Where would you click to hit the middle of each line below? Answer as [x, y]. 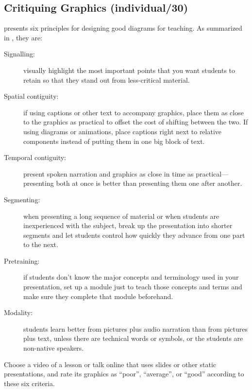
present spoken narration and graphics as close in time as [109, 173]
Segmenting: [22, 199]
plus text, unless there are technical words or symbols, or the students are [133, 338]
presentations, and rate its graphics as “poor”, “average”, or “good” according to [124, 374]
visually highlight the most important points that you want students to [129, 70]
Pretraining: [22, 260]
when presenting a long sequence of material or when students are [121, 216]
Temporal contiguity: [35, 157]
